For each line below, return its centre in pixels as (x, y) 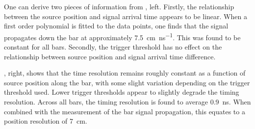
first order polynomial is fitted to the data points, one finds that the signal (116, 26)
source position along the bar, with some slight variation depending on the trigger (127, 82)
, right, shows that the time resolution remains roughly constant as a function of (125, 73)
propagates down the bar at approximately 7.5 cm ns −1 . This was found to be (122, 36)
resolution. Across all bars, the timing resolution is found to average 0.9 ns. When (127, 102)
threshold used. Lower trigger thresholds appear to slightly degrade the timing (122, 92)
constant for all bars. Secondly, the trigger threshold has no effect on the (113, 47)
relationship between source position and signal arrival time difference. (110, 56)
